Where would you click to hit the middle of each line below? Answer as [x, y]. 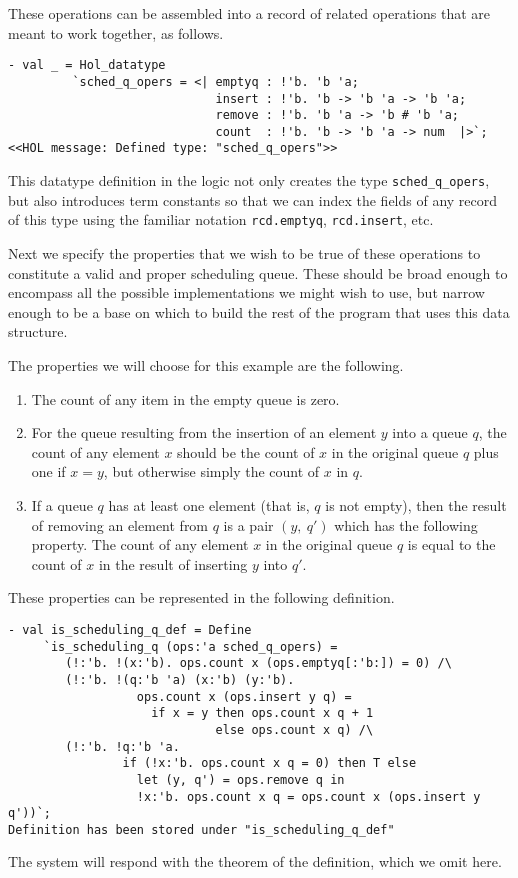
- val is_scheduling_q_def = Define [130, 629]
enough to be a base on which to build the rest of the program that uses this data [259, 311]
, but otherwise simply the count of [211, 471]
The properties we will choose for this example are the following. [206, 365]
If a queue [62, 504]
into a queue [430, 432]
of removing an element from [120, 524]
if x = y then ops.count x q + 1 [262, 713]
